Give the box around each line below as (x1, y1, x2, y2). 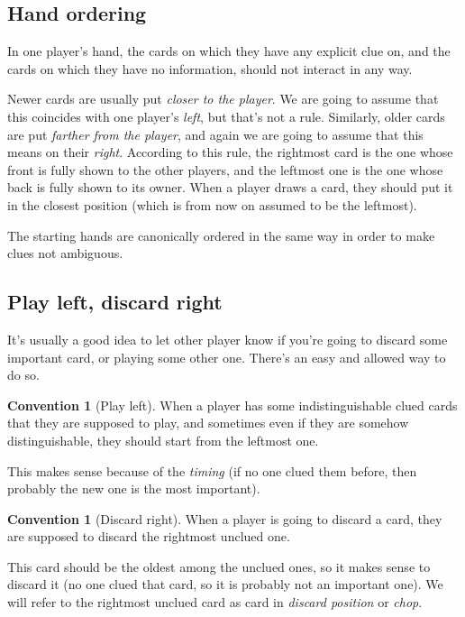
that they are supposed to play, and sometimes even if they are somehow (7, 413, 409, 432)
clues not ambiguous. (7, 244, 123, 262)
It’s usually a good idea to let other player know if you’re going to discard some (7, 329, 448, 348)
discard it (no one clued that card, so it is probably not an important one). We (7, 575, 443, 594)
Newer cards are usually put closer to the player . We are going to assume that (7, 89, 439, 108)
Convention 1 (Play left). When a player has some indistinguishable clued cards (7, 395, 458, 414)
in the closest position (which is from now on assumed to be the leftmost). (7, 195, 417, 214)
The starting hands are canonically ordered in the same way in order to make (7, 226, 435, 244)
